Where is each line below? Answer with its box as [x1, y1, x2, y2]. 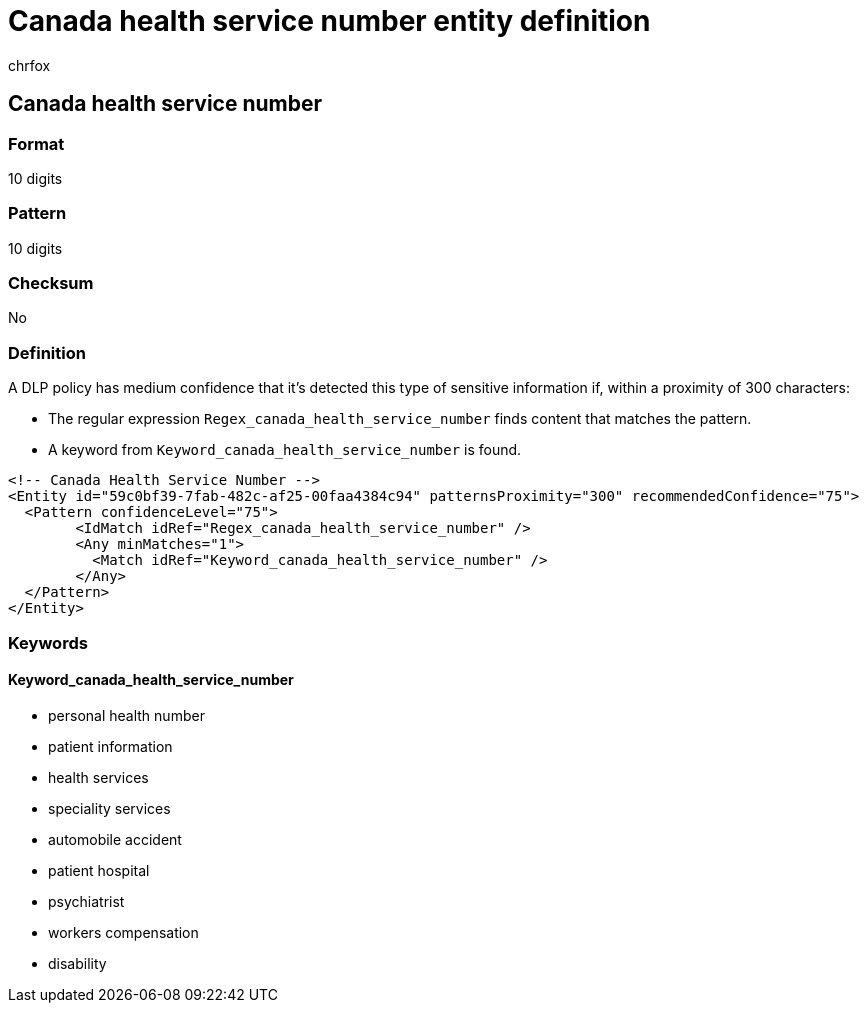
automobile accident [48, 830, 182, 848]
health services [48, 768, 149, 786]
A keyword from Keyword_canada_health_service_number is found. [48, 441, 522, 459]
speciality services [48, 799, 171, 817]
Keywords [8, 632, 88, 653]
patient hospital [48, 861, 150, 879]
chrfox [8, 56, 51, 74]
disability [48, 954, 107, 972]
